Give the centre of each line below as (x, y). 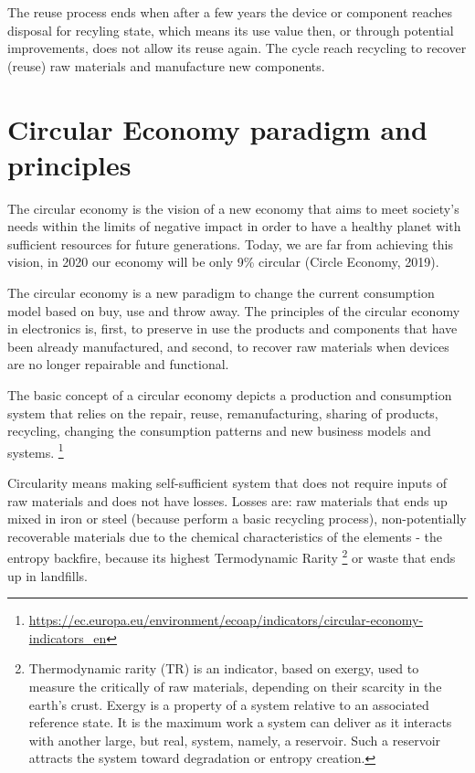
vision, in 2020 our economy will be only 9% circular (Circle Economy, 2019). (223, 262)
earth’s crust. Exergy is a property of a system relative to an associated (229, 704)
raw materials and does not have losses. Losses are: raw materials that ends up (227, 500)
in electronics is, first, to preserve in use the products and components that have (232, 328)
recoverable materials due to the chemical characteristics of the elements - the (225, 536)
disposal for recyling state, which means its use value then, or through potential (231, 30)
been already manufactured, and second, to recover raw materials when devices (228, 346)
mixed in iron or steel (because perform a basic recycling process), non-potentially (237, 519)
